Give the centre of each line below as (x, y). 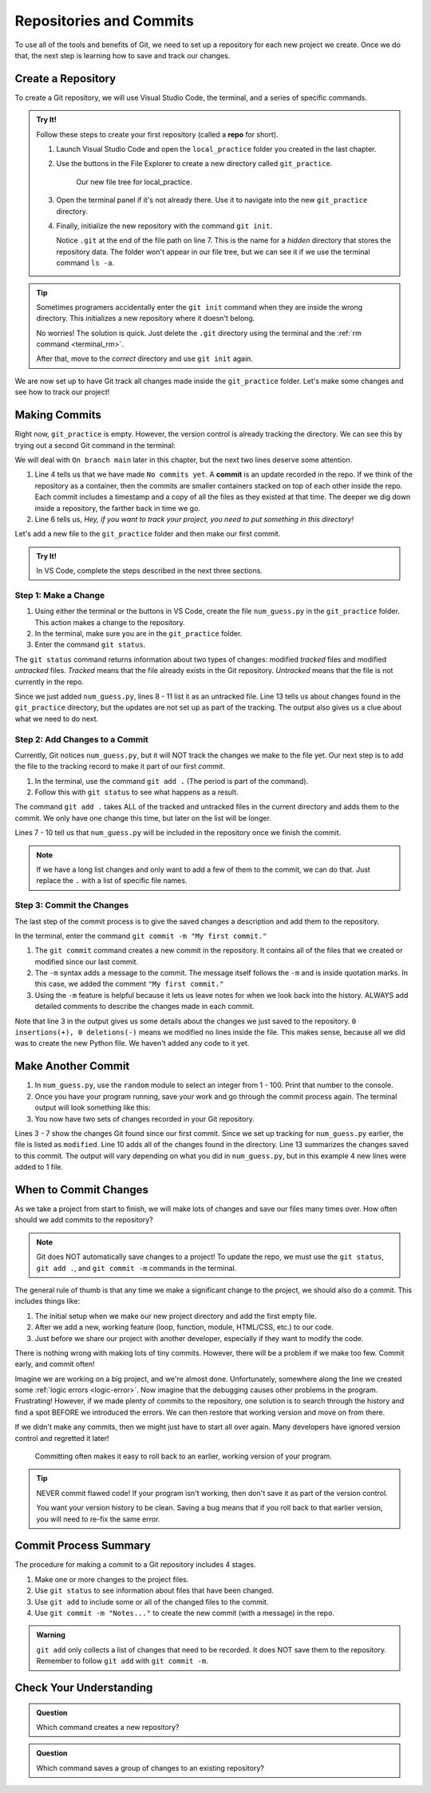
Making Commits (58, 415)
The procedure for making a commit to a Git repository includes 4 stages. (136, 1565)
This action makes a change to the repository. (110, 622)
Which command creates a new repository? (108, 1728)
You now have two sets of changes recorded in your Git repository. (144, 1118)
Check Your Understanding (84, 1688)
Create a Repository (65, 79)
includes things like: (47, 1301)
